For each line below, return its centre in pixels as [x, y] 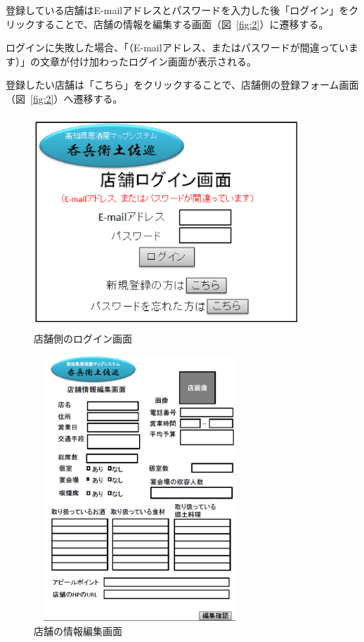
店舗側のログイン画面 [83, 338]
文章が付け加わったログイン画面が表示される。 [148, 61]
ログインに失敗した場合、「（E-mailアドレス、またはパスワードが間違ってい [177, 47]
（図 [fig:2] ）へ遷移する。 [64, 98]
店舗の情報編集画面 [78, 630]
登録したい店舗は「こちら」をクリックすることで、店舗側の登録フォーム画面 [182, 85]
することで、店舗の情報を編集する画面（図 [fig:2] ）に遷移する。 [182, 24]
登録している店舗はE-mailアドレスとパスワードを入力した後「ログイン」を [177, 10]
